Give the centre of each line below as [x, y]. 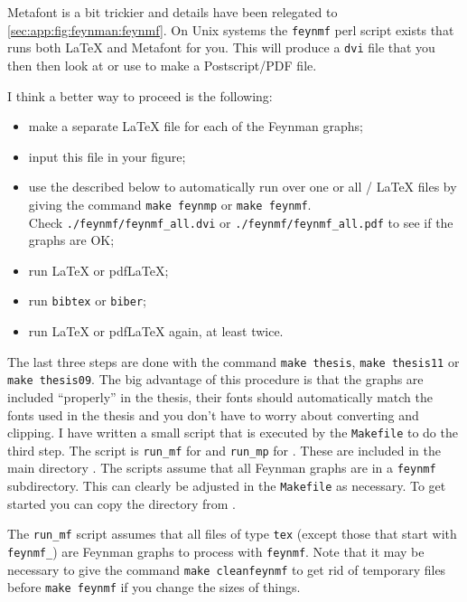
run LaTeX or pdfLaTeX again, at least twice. [156, 331]
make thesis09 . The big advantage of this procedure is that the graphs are [215, 379]
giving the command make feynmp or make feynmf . [170, 204]
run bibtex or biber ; [87, 301]
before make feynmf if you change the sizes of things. [154, 587]
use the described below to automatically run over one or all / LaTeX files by [243, 187]
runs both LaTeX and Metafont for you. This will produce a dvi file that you [221, 47]
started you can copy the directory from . [122, 503]
